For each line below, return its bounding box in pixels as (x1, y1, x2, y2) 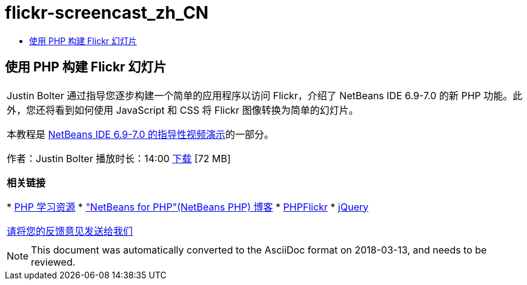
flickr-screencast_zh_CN (5, 2, 209, 23)
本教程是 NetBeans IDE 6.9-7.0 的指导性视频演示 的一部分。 (7, 128, 274, 140)
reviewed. (31, 255, 76, 268)
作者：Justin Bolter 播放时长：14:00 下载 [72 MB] (7, 152, 231, 165)
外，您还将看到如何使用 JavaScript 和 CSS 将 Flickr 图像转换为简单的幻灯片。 (7, 103, 359, 116)
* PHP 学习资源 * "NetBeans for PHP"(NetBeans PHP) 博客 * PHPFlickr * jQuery (7, 200, 369, 213)
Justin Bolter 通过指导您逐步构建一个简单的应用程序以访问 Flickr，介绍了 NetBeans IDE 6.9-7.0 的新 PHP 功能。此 (7, 89, 523, 102)
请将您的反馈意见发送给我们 (7, 224, 133, 237)
